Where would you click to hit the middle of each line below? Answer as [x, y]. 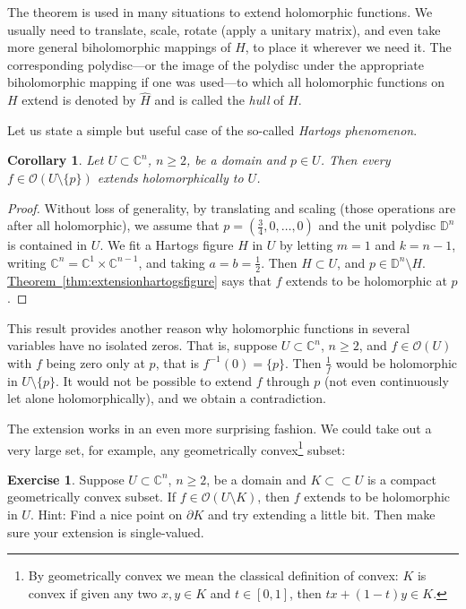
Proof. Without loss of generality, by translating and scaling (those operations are [232, 207]
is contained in [47, 245]
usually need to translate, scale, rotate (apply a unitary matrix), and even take [224, 29]
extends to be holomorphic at [367, 280]
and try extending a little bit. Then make [321, 514]
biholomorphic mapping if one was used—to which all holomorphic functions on [226, 82]
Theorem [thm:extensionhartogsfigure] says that [139, 280]
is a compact [401, 479]
